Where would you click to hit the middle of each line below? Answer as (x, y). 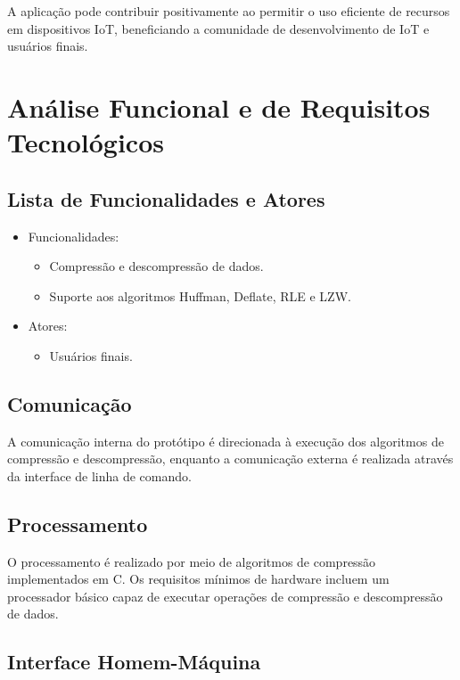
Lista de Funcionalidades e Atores (166, 198)
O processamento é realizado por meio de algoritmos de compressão (192, 561)
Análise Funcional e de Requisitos (219, 107)
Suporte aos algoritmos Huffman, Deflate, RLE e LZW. (200, 295)
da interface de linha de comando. (99, 475)
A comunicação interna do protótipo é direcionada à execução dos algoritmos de (226, 441)
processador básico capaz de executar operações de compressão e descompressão (225, 596)
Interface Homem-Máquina (134, 662)
